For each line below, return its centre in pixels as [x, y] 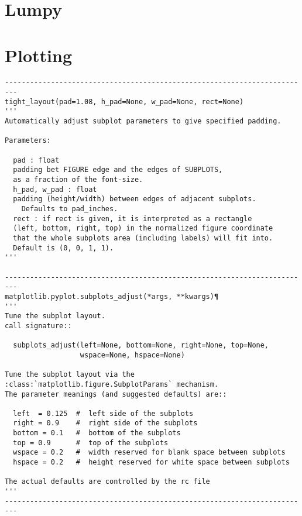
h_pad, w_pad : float [55, 189]
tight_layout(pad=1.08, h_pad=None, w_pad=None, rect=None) [124, 102]
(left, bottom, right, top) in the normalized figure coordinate [143, 228]
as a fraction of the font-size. [78, 180]
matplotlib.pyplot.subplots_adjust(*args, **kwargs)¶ [112, 296]
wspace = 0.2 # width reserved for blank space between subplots [149, 453]
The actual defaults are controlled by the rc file [107, 482]
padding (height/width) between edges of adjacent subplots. [135, 199]
